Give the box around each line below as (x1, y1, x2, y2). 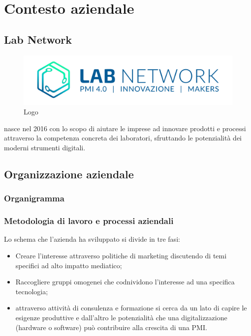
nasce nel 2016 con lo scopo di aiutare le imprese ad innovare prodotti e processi (4, 123, 246, 133)
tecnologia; (15, 286, 48, 296)
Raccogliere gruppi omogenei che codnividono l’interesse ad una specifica (15, 277, 235, 287)
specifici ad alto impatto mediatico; (15, 260, 122, 270)
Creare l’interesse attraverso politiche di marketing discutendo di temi (15, 251, 227, 261)
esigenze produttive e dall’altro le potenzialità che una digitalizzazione (15, 312, 227, 322)
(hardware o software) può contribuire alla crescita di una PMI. (15, 322, 207, 332)
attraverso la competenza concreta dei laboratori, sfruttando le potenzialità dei (4, 133, 242, 143)
